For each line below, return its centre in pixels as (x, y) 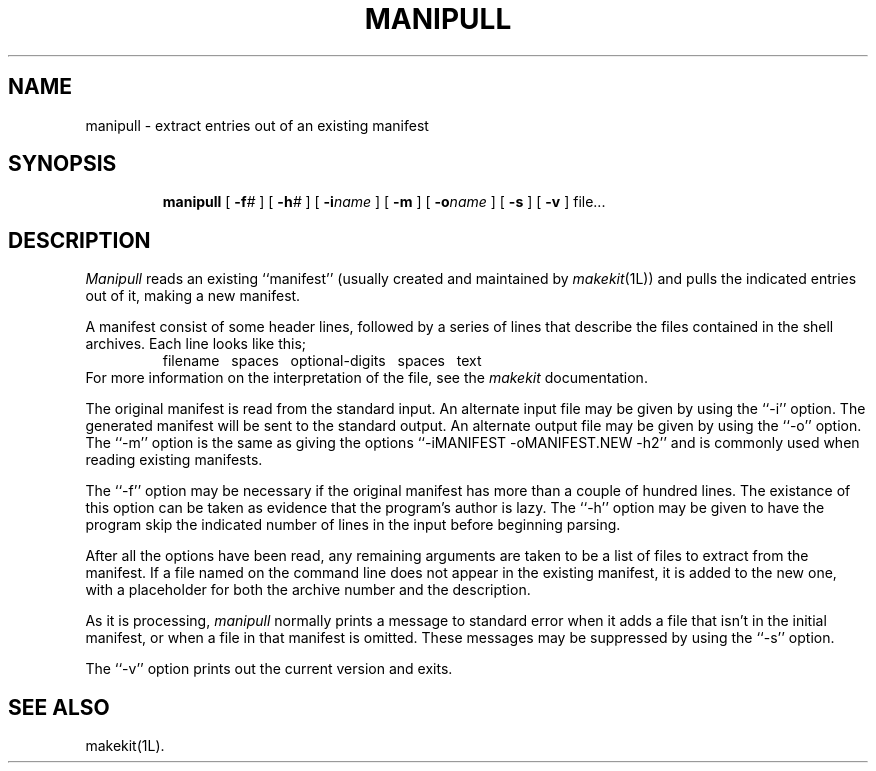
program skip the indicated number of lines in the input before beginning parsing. (353, 525)
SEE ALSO (59, 707)
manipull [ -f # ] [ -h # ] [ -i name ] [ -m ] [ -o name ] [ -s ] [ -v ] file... (384, 202)
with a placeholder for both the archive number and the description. (308, 590)
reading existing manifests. (174, 460)
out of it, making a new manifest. (193, 296)
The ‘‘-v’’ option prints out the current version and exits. (269, 669)
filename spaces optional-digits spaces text (322, 361)
